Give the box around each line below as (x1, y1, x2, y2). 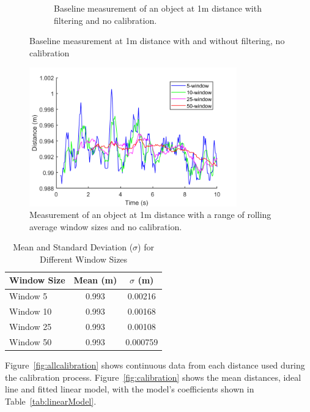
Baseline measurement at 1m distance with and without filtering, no (29, 34, 285, 47)
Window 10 (9, 305, 52, 318)
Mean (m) (73, 274, 117, 287)
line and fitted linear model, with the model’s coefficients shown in (5, 383, 254, 395)
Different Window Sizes (40, 252, 128, 265)
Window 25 (9, 320, 52, 332)
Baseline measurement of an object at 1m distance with (54, 2, 262, 14)
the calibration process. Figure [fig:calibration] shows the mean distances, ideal (5, 370, 301, 383)
